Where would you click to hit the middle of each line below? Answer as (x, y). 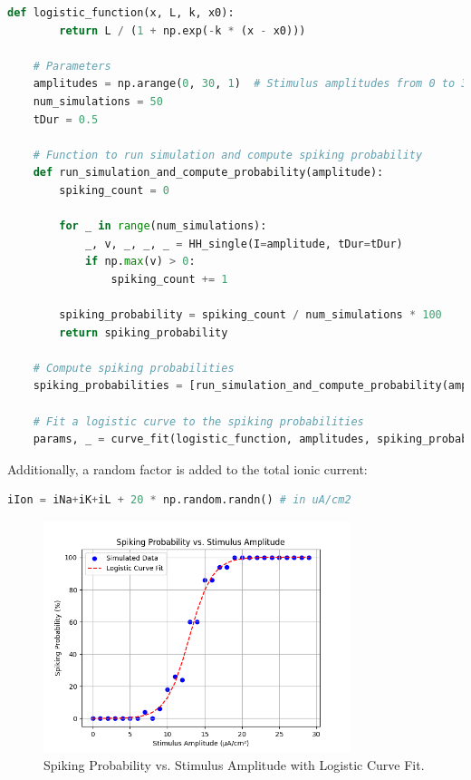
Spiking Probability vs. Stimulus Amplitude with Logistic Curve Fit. (234, 765)
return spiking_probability (144, 332)
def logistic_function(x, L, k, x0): (121, 13)
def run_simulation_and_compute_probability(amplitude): (208, 173)
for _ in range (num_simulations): (163, 226)
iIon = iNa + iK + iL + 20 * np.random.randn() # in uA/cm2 (179, 500)
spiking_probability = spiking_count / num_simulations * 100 (250, 315)
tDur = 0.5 (66, 119)
